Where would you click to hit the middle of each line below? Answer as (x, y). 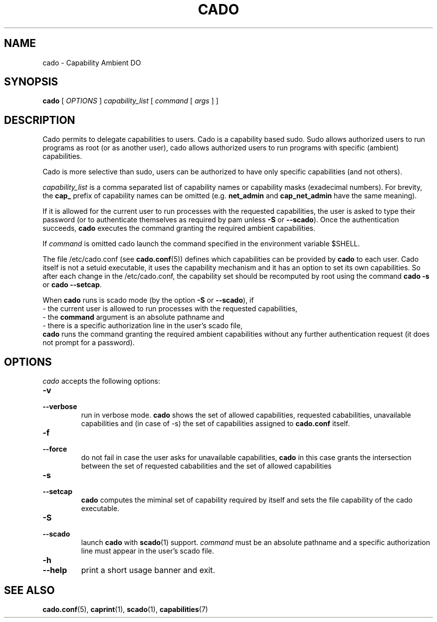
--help (55, 570)
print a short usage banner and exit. (148, 570)
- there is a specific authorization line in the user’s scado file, (143, 326)
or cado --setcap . (72, 285)
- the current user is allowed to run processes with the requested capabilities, (170, 309)
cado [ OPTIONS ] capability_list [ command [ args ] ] (130, 101)
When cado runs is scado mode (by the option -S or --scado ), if (148, 300)
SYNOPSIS (31, 82)
